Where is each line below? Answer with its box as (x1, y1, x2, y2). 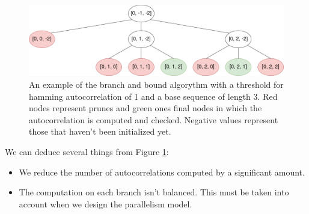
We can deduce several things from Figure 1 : (5, 145, 169, 157)
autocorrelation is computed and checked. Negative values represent (29, 113, 278, 126)
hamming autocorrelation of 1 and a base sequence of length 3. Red (29, 90, 278, 102)
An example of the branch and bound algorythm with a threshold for (29, 78, 284, 91)
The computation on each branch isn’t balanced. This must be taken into (19, 186, 289, 198)
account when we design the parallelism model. (19, 197, 192, 210)
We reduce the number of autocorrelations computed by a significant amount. (19, 165, 305, 178)
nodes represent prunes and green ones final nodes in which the (29, 102, 262, 114)
